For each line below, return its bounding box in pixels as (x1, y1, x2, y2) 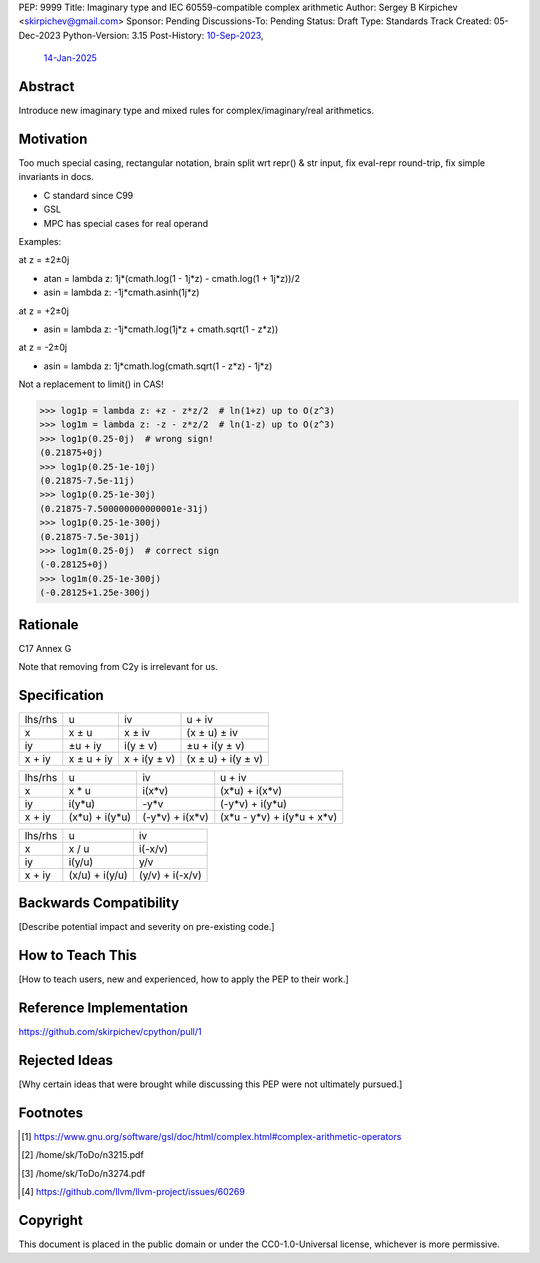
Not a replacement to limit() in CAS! (18, 378, 164, 390)
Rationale (18, 616, 79, 633)
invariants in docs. (18, 171, 94, 183)
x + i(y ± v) (123, 751, 176, 765)
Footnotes (18, 1104, 84, 1121)
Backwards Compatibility (18, 895, 180, 912)
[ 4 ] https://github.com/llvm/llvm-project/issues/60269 (21, 1186, 245, 1198)
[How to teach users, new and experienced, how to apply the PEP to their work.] (18, 973, 349, 985)
